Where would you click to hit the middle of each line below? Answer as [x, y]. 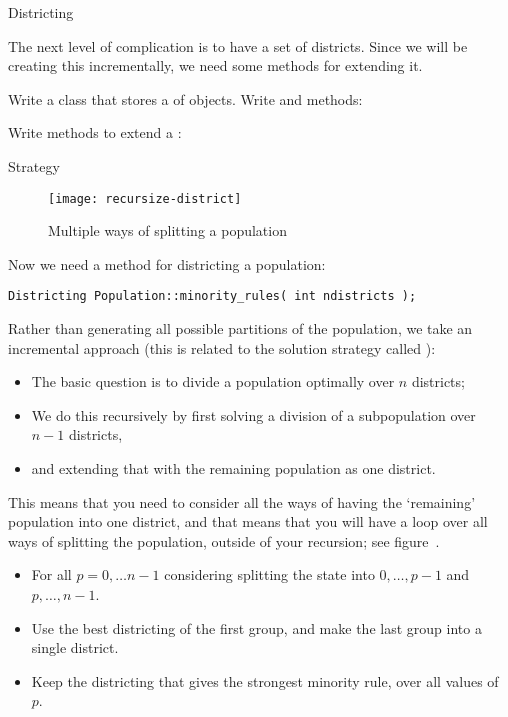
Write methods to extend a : [95, 132]
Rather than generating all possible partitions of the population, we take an [240, 328]
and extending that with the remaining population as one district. [233, 468]
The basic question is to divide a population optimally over [213, 381]
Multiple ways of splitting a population [167, 230]
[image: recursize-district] [145, 198]
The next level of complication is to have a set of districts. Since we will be [238, 45]
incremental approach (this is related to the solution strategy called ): [222, 347]
